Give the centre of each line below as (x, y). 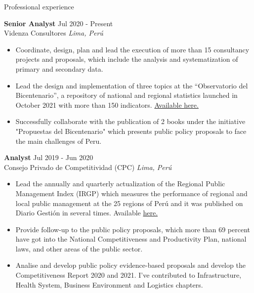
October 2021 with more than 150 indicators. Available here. (107, 105)
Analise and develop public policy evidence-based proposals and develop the (130, 265)
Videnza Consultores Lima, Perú (54, 33)
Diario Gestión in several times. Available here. (87, 213)
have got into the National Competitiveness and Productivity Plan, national (131, 239)
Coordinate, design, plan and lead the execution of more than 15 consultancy (132, 49)
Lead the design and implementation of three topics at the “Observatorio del (132, 85)
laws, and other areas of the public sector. (79, 248)
